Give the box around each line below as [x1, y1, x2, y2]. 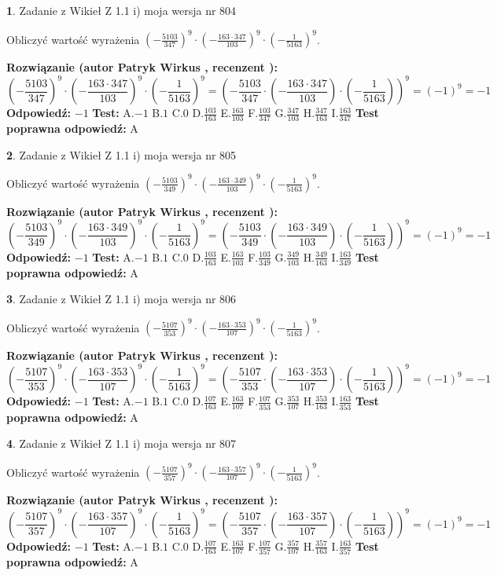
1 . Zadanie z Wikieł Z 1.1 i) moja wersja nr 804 [6, 2, 237, 18]
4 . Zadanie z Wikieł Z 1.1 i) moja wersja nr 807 [6, 435, 237, 452]
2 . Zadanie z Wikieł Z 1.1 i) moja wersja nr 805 [6, 146, 237, 163]
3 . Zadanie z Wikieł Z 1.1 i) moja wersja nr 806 [6, 291, 237, 307]
